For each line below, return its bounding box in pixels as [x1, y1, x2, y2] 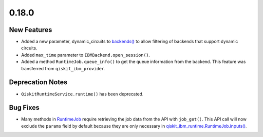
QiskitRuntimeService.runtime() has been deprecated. [21, 91, 144, 97]
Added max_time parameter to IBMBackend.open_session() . [21, 52, 150, 58]
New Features [9, 26, 52, 34]
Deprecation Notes [9, 78, 68, 87]
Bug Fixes [9, 104, 40, 112]
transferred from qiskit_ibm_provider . [21, 65, 106, 71]
